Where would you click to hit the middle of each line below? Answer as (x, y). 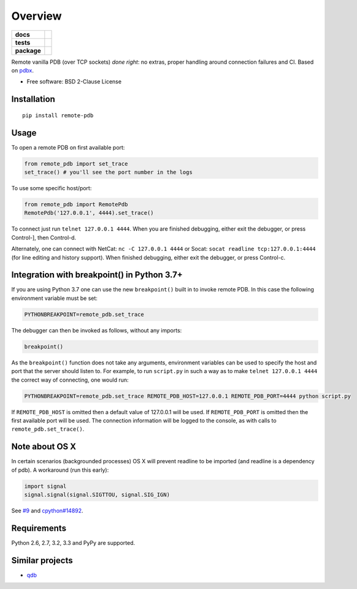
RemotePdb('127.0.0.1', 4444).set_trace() (89, 213)
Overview (36, 16)
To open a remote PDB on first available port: (68, 147)
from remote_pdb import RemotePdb (76, 204)
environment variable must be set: (55, 298)
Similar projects (42, 560)
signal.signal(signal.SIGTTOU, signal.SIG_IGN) (97, 495)
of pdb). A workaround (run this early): (60, 470)
